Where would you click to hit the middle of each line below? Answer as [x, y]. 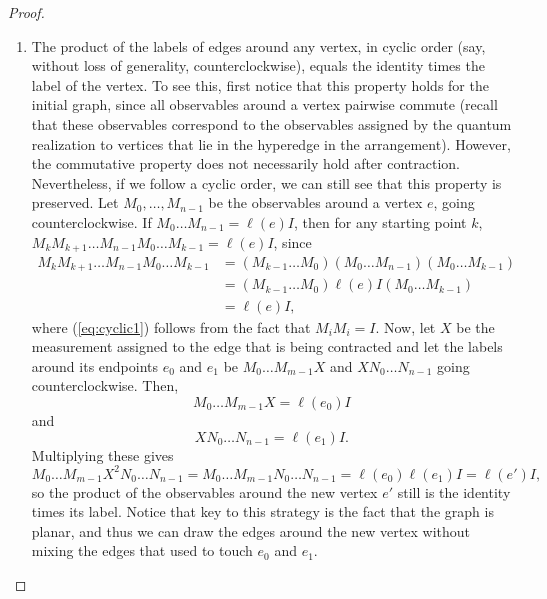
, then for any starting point [380, 221]
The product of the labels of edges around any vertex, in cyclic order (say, [258, 45]
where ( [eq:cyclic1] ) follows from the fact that [171, 326]
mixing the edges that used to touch [142, 550]
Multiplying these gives [102, 454]
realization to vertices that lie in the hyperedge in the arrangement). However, [271, 143]
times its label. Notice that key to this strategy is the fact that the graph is [262, 511]
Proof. [26, 12]
